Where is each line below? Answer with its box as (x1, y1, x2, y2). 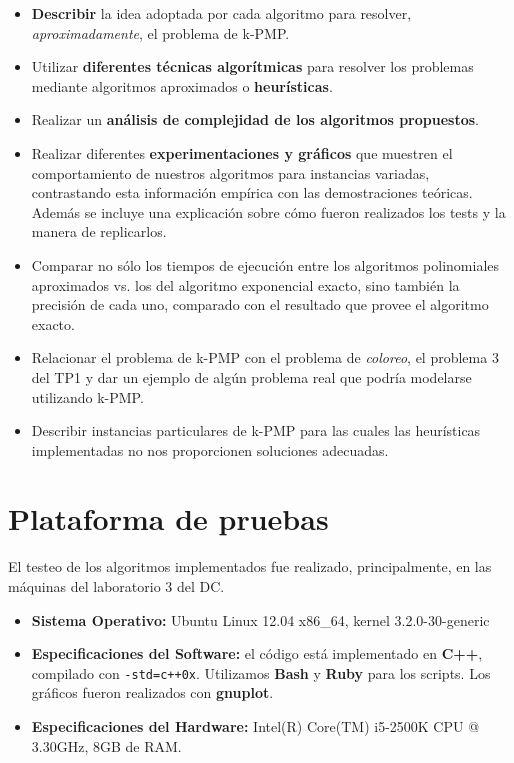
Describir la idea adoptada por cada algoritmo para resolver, (31, 3, 412, 23)
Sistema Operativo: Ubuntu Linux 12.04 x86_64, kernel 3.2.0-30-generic (31, 609, 490, 630)
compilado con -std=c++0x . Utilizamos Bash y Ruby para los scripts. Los (31, 662, 491, 683)
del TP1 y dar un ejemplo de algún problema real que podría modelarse (31, 366, 472, 387)
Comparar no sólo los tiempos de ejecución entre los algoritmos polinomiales (31, 254, 500, 275)
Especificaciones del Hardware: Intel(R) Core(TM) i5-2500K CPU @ (31, 716, 480, 737)
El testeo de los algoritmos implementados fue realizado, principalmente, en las (8, 556, 492, 577)
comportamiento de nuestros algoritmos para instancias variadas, (31, 162, 430, 183)
